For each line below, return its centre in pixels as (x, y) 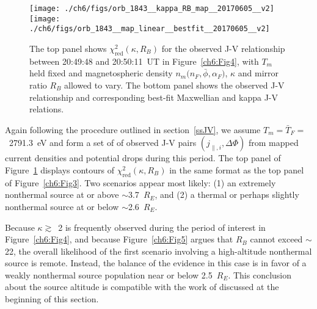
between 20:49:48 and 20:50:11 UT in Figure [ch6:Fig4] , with (144, 61)
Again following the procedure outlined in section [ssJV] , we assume (133, 129)
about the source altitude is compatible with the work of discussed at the (142, 287)
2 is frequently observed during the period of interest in (162, 227)
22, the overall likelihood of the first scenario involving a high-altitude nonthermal (158, 251)
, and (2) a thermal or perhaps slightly (227, 194)
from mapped (274, 143)
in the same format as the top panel (237, 169)
